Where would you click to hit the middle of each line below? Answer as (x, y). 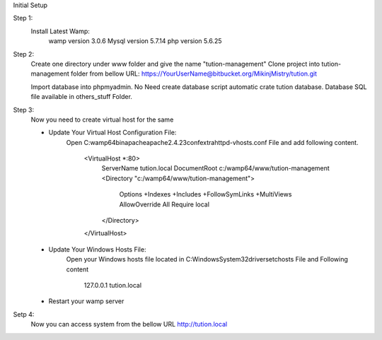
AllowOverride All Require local (164, 204)
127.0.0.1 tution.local (112, 285)
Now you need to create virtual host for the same (102, 119)
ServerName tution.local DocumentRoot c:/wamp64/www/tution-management (216, 168)
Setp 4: (24, 314)
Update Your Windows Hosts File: (97, 249)
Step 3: (24, 110)
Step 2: (24, 54)
